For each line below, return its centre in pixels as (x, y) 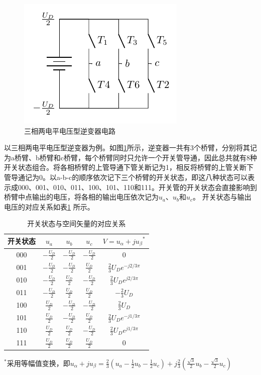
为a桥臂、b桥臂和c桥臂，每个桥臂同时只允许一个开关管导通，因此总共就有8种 (130, 157)
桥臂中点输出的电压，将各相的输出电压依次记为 (81, 197)
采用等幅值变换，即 (38, 363)
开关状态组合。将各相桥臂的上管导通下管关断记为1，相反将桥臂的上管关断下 (129, 167)
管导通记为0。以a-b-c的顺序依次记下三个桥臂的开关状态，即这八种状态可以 (126, 177)
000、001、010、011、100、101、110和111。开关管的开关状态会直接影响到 (137, 187)
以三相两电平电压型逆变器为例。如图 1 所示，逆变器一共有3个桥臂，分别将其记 (130, 148)
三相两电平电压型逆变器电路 (70, 130)
